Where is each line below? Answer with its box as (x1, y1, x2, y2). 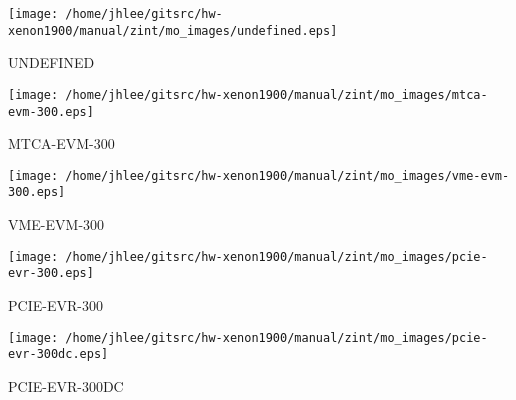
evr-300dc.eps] (8, 347, 109, 362)
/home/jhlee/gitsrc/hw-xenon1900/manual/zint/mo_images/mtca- (65, 87, 488, 102)
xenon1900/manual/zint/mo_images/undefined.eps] (8, 23, 338, 38)
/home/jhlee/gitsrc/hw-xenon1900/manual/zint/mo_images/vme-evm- (65, 168, 510, 183)
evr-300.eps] (8, 266, 94, 281)
